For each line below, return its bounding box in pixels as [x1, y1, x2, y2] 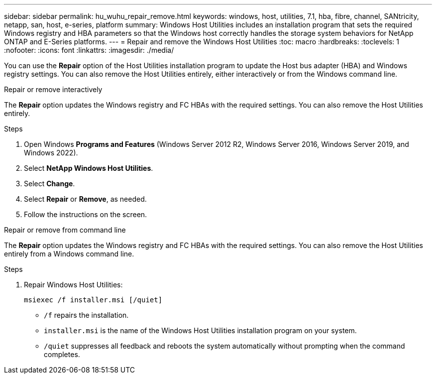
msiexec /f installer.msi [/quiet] [24, 296, 163, 304]
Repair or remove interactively [4, 85, 103, 94]
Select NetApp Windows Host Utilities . [24, 164, 153, 172]
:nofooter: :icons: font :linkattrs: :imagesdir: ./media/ [4, 46, 174, 54]
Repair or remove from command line [4, 226, 126, 234]
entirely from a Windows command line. [4, 250, 134, 258]
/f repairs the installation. [44, 311, 129, 319]
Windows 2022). [24, 148, 78, 157]
